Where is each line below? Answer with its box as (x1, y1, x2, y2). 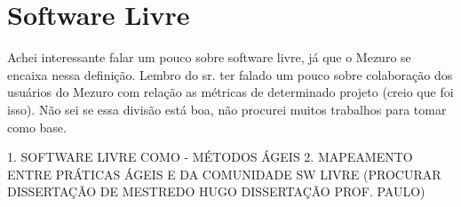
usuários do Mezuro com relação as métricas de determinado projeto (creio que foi (7, 83, 454, 101)
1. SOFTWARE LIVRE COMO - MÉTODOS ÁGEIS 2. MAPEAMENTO (7, 147, 413, 166)
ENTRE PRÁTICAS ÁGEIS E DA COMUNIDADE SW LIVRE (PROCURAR (7, 164, 441, 183)
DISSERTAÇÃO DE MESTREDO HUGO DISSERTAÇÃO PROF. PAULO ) (7, 182, 425, 201)
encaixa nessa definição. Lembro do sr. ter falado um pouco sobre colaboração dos (7, 65, 453, 84)
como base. (7, 117, 67, 136)
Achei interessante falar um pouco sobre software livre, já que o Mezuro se (7, 48, 411, 67)
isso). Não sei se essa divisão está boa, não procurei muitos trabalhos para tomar (7, 100, 447, 118)
